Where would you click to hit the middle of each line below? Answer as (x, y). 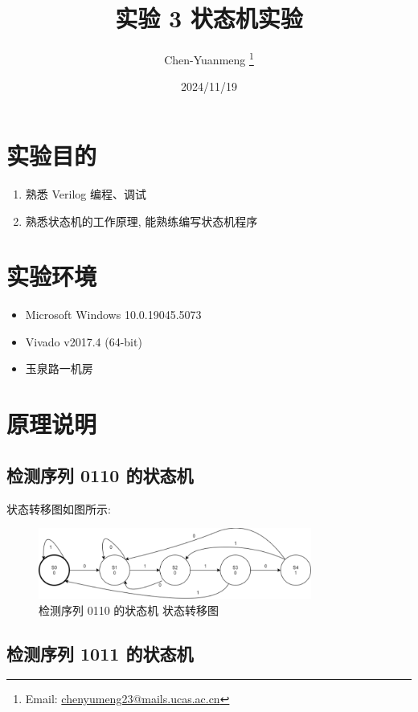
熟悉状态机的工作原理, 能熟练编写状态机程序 (141, 221)
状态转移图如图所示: (59, 508)
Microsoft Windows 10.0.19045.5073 (113, 315)
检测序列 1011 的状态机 (100, 653)
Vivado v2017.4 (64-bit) (84, 341)
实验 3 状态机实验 (209, 18)
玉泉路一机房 (59, 368)
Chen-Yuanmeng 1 (209, 58)
